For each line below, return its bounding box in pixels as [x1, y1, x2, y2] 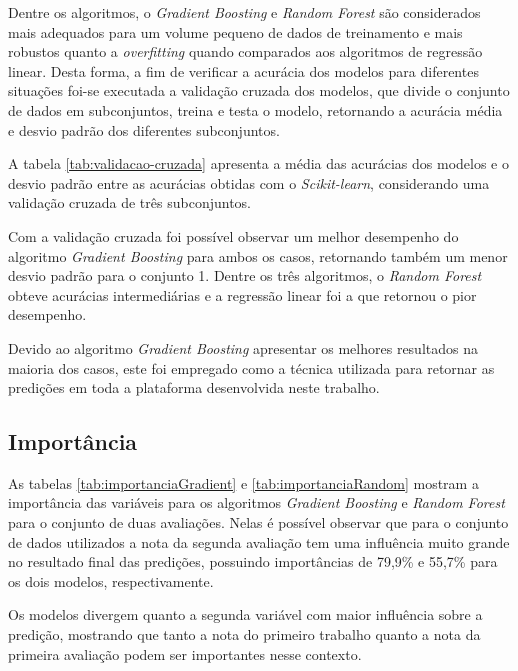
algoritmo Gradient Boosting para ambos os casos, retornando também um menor [8, 245, 508, 266]
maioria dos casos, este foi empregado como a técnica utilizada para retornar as [8, 357, 495, 378]
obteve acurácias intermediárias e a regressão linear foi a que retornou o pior [8, 284, 477, 305]
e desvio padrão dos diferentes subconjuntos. [8, 119, 280, 140]
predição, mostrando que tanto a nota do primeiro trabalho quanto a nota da [8, 624, 481, 645]
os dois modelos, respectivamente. [8, 570, 214, 591]
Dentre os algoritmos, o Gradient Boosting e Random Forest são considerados [8, 2, 481, 22]
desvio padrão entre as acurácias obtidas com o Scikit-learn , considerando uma [8, 172, 490, 193]
